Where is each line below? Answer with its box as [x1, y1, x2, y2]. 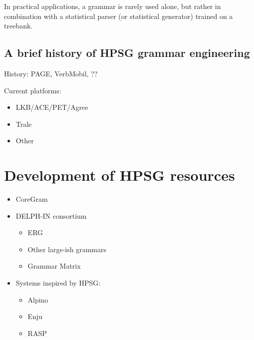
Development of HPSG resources [4, 165, 235, 185]
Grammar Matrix [27, 261, 81, 271]
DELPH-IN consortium [15, 210, 87, 221]
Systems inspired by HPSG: [15, 278, 101, 288]
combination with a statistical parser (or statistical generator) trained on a [4, 10, 233, 21]
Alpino [27, 294, 48, 305]
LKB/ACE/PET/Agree [15, 102, 88, 112]
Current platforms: [4, 85, 61, 95]
